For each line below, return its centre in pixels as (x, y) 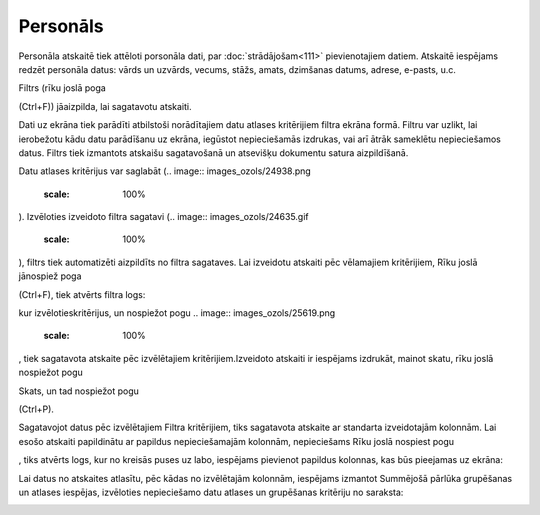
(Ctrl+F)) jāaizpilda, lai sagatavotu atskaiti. (105, 106)
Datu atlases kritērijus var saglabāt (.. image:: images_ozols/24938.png (165, 171)
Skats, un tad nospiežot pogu (79, 391)
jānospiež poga (50, 276)
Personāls (61, 26)
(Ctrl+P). (36, 409)
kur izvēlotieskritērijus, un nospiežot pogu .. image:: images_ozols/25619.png (177, 313)
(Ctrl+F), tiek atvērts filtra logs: (82, 294)
